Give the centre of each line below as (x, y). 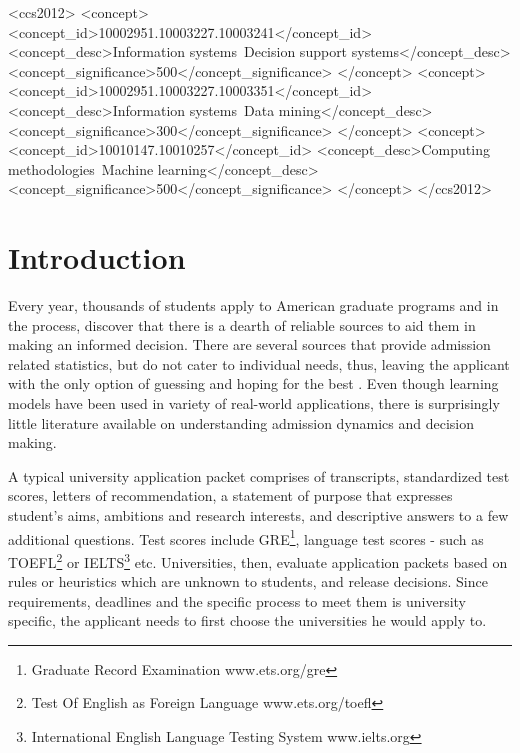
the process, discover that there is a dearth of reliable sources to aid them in (242, 324)
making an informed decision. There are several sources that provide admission (249, 344)
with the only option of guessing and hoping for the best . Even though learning (253, 383)
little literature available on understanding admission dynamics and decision (241, 422)
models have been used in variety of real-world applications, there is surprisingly (254, 403)
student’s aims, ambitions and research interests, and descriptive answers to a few (258, 515)
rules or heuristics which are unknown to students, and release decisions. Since (248, 581)
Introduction (97, 257)
